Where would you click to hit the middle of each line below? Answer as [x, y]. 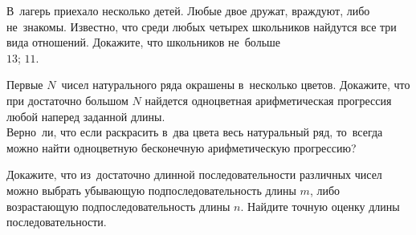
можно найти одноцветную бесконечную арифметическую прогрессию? [181, 147]
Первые [25, 85]
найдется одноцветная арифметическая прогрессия [268, 100]
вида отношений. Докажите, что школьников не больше [144, 42]
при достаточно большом [67, 100]
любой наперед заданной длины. [86, 116]
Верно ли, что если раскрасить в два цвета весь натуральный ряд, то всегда [195, 132]
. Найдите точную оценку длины [320, 206]
